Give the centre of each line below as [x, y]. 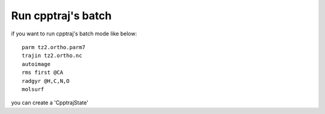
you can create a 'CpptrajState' [50, 103]
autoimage [36, 64]
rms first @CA [42, 73]
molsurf [33, 89]
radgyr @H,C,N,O [46, 81]
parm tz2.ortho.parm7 [54, 47]
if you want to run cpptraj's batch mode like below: [74, 34]
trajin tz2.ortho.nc [52, 56]
